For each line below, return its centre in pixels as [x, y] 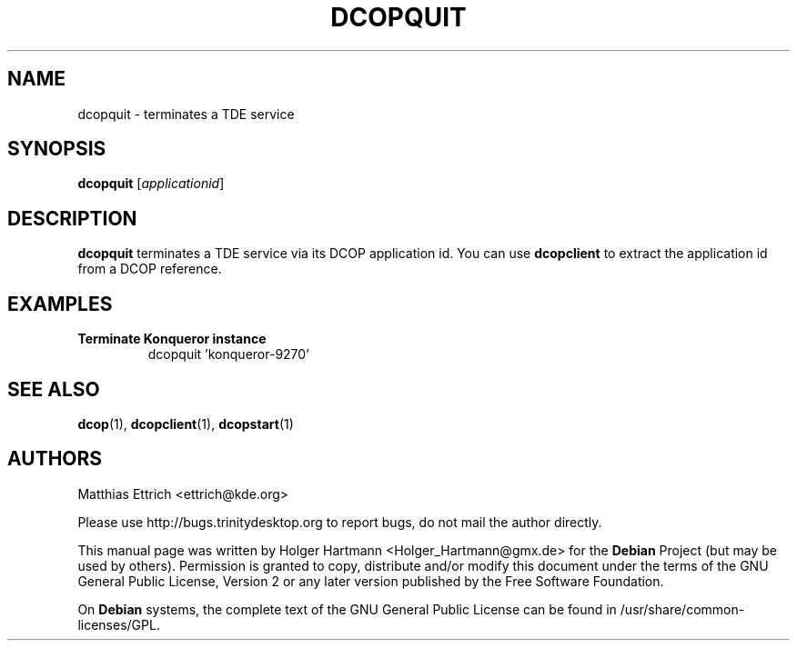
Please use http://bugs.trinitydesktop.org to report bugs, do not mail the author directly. [340, 522]
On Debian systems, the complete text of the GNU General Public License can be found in [347, 609]
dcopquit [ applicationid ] [151, 184]
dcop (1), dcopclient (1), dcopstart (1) [186, 424]
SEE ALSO [54, 389]
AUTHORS [55, 459]
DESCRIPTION [72, 218]
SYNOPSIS [57, 149]
